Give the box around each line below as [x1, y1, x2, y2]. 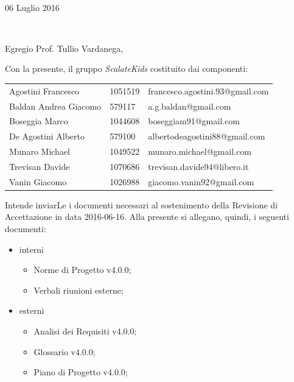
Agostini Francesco [9, 84, 80, 97]
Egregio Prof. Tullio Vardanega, [5, 41, 124, 54]
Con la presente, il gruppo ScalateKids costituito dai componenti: [5, 62, 248, 75]
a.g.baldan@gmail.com [148, 99, 231, 112]
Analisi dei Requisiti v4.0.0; [33, 325, 137, 338]
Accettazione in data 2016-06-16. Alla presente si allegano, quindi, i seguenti [5, 210, 289, 223]
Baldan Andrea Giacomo [9, 99, 102, 112]
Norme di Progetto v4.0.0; [33, 263, 131, 276]
